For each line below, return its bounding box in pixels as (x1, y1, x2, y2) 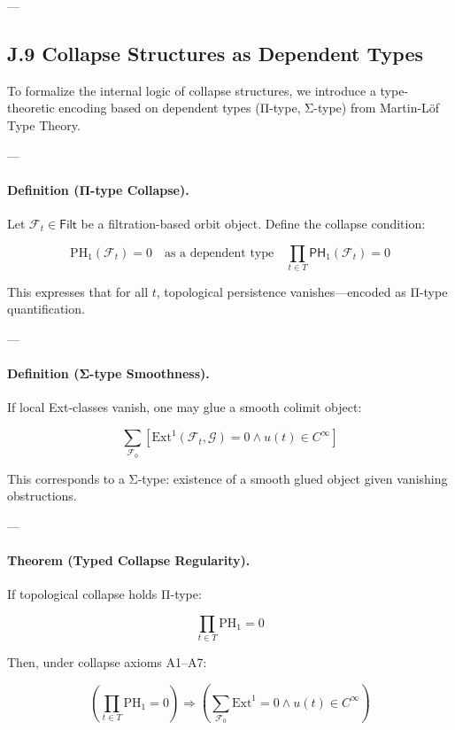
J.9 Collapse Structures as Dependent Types (7, 39, 424, 66)
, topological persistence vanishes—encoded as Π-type (156, 282, 448, 300)
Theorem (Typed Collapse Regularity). (7, 551, 251, 570)
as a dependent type (164, 246, 274, 260)
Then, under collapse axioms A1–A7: (7, 653, 207, 672)
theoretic (7, 98, 55, 117)
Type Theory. (7, 115, 81, 134)
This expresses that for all (7, 282, 149, 300)
